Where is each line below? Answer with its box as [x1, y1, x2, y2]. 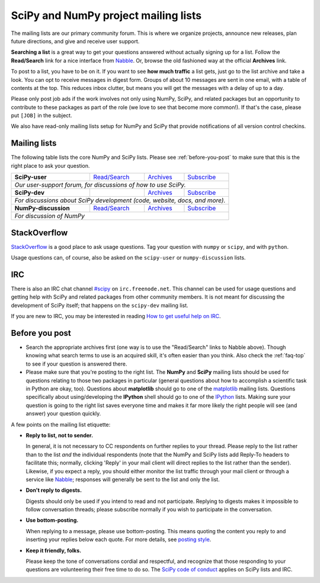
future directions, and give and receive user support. [11, 37, 140, 44]
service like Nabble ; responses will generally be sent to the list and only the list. [25, 476, 220, 483]
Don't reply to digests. [25, 486, 82, 494]
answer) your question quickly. [25, 410, 101, 417]
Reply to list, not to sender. [25, 431, 94, 438]
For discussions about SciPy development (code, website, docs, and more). [14, 196, 226, 204]
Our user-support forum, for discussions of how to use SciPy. [14, 181, 186, 189]
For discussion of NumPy [14, 212, 85, 220]
